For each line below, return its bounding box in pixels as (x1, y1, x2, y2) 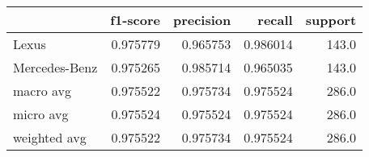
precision (172, 10, 231, 29)
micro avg (13, 105, 69, 123)
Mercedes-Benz (13, 58, 98, 76)
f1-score (110, 10, 160, 29)
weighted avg (13, 128, 87, 147)
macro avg (13, 81, 72, 100)
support (305, 10, 357, 29)
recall (257, 10, 293, 29)
